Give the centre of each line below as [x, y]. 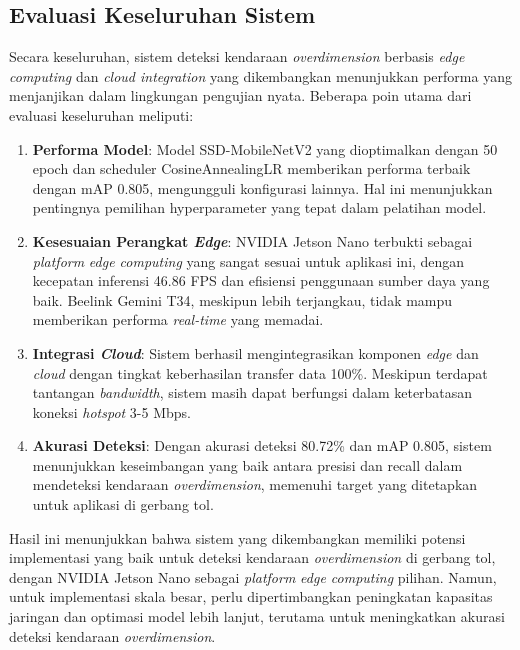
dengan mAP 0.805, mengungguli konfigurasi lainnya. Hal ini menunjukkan [262, 187]
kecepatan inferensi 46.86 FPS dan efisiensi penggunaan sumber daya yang [261, 280]
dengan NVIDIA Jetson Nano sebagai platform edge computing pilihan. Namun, [253, 576]
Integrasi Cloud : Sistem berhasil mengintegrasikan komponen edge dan [255, 352]
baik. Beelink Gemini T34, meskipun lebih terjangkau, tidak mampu [242, 299]
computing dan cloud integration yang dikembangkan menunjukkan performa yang [260, 75]
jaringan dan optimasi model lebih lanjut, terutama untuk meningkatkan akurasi [257, 616]
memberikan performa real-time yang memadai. [178, 319]
